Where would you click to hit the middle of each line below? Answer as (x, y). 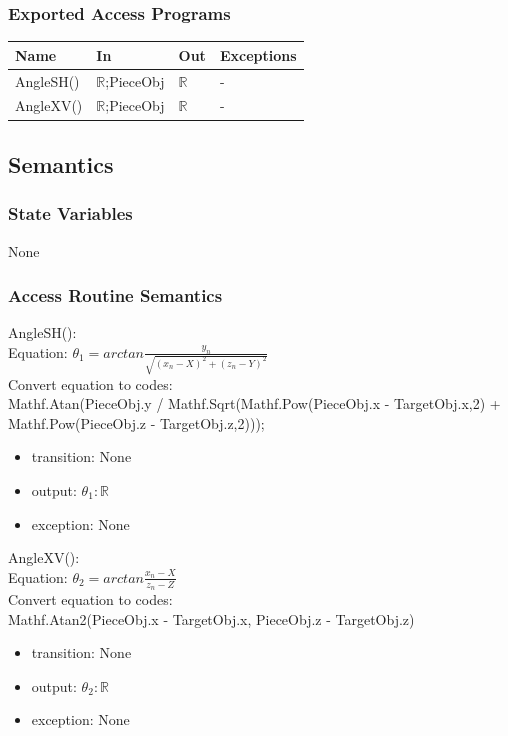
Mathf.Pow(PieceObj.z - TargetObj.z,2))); (136, 422)
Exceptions (258, 54)
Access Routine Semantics (115, 295)
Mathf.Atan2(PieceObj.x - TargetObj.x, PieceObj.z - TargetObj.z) (211, 618)
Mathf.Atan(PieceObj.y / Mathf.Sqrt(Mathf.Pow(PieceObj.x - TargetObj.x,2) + (254, 403)
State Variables (70, 213)
